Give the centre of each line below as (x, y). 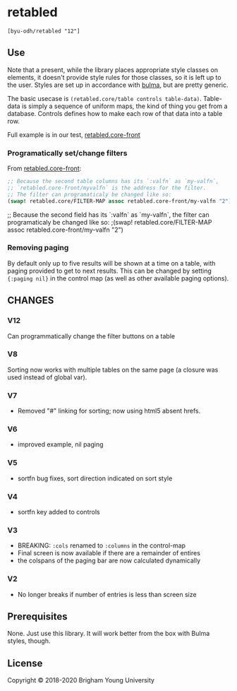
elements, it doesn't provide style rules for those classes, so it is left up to (114, 77)
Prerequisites (37, 616)
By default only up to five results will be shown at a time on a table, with (111, 263)
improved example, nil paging (60, 444)
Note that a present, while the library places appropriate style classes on (113, 70)
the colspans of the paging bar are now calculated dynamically (109, 561)
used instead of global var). (47, 377)
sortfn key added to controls (59, 512)
